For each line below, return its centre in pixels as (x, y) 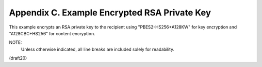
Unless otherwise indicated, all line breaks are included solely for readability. (98, 49)
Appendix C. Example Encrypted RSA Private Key (110, 13)
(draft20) (18, 58)
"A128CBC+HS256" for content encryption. (52, 33)
